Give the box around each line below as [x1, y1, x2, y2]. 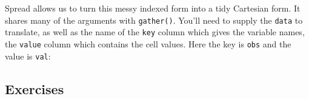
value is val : [5, 49, 51, 62]
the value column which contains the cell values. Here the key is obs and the [5, 37, 291, 50]
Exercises [5, 79, 64, 98]
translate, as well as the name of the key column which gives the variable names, [5, 26, 305, 38]
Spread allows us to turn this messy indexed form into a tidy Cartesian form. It [5, 2, 301, 14]
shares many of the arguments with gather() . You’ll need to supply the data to [5, 13, 303, 26]
